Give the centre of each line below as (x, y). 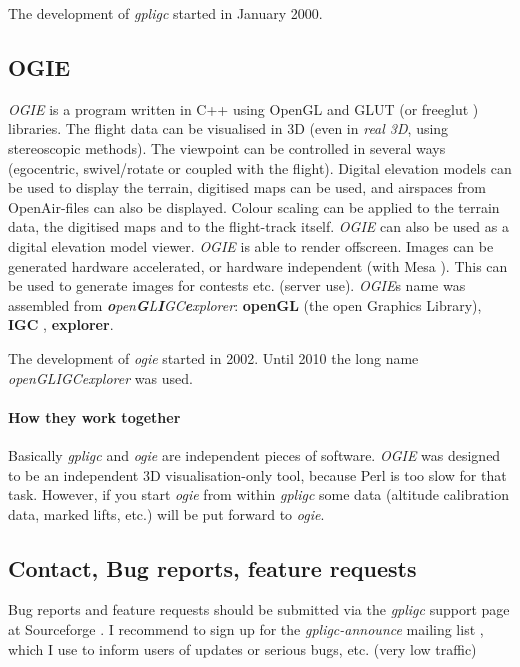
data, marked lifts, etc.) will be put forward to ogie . (166, 513)
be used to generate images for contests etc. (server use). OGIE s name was (237, 285)
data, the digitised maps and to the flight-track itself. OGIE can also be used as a (258, 226)
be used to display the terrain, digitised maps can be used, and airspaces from (247, 187)
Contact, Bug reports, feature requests (212, 567)
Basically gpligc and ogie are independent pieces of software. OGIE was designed (254, 454)
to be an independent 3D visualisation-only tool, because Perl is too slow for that (257, 474)
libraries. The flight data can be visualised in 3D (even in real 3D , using (228, 128)
